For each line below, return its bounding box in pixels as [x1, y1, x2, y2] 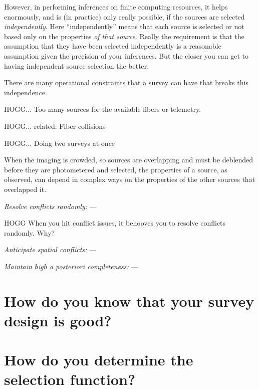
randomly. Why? [4, 227, 55, 238]
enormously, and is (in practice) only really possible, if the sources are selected [4, 11, 245, 22]
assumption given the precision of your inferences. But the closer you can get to [4, 50, 248, 61]
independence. [4, 87, 47, 97]
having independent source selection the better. [4, 60, 149, 71]
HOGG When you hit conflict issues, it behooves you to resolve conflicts [4, 218, 226, 228]
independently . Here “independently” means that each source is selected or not [4, 21, 244, 32]
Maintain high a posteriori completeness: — [4, 261, 138, 271]
